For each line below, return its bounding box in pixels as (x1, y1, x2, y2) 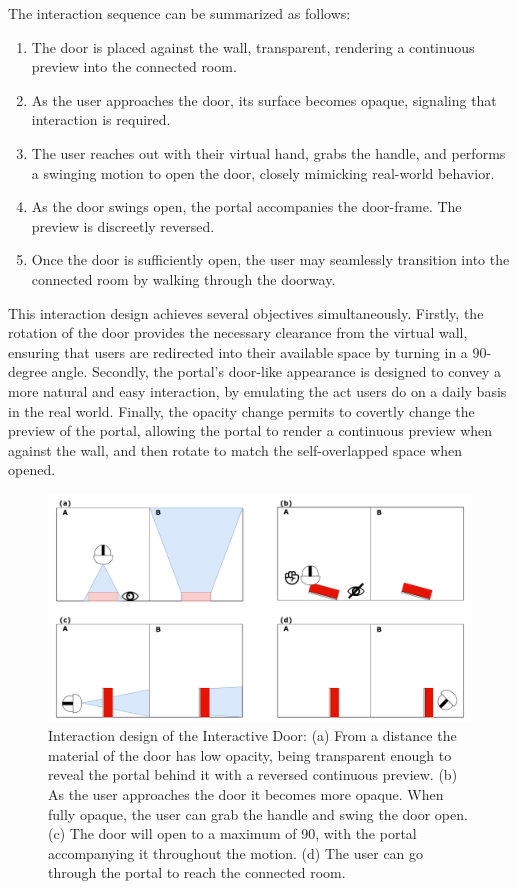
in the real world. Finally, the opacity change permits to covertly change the (8, 400, 475, 421)
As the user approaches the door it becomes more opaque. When (48, 783, 444, 804)
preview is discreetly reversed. (31, 215, 215, 236)
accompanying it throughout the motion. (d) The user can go (48, 842, 424, 863)
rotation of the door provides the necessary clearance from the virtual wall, (8, 322, 468, 343)
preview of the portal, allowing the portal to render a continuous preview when (8, 420, 493, 441)
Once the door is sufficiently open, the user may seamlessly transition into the (31, 249, 510, 270)
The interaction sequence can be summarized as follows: (8, 3, 351, 23)
